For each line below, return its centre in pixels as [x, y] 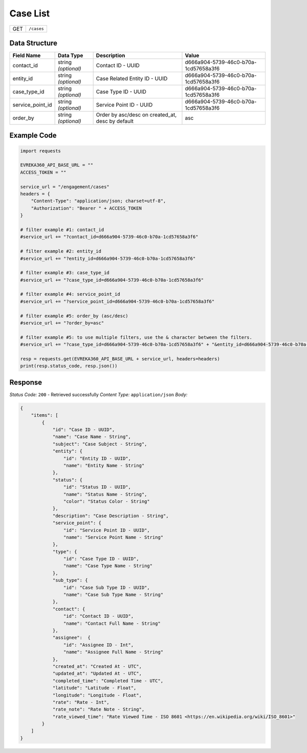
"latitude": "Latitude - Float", [94, 688]
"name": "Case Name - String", [92, 437]
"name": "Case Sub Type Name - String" [113, 595]
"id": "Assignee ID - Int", [98, 645]
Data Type [70, 55]
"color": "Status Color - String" [107, 501]
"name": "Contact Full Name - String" [112, 623]
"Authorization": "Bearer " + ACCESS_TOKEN [86, 208]
